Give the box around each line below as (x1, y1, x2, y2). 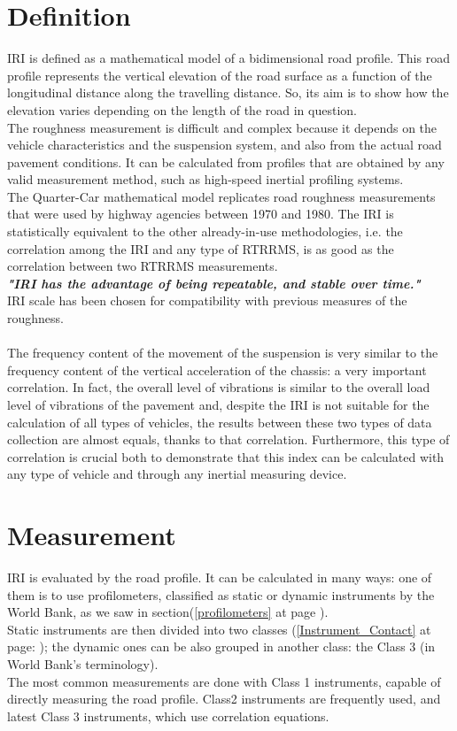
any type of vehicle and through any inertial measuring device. (7, 465, 347, 483)
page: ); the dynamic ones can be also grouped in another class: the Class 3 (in (7, 637, 436, 656)
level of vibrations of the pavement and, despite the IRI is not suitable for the (7, 396, 430, 413)
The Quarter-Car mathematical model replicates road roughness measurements (7, 187, 436, 205)
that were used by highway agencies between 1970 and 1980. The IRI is (7, 204, 394, 223)
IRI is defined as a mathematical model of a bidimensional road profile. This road (7, 49, 450, 67)
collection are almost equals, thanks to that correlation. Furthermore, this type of (7, 430, 450, 449)
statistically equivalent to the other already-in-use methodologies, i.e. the (7, 222, 403, 241)
